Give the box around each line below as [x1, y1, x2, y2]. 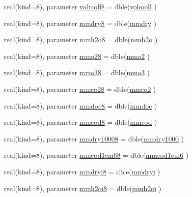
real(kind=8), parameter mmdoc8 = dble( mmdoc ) [4, 100, 157, 111]
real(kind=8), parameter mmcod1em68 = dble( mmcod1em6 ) [4, 150, 189, 160]
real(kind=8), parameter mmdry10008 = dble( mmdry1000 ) [4, 133, 184, 143]
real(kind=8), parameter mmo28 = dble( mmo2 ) [4, 51, 150, 61]
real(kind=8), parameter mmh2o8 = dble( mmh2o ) [4, 34, 158, 45]
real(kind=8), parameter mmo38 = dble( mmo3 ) [4, 67, 150, 78]
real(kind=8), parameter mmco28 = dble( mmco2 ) [4, 84, 156, 94]
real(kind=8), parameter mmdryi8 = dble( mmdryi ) [4, 166, 160, 176]
